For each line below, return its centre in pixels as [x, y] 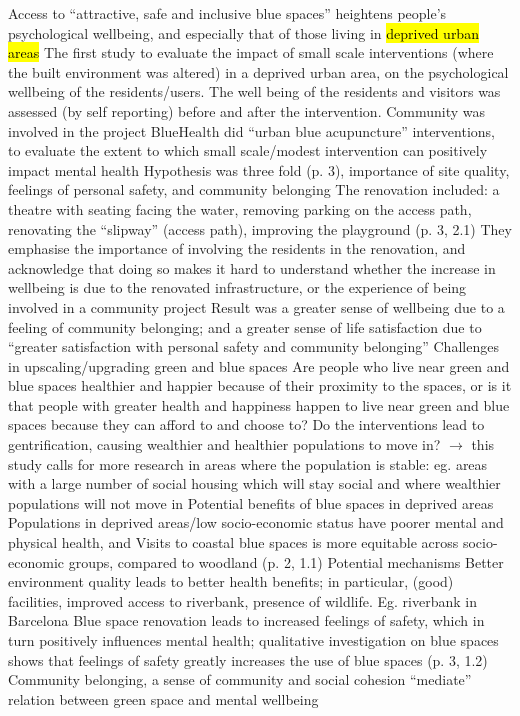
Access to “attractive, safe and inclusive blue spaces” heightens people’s [227, 13]
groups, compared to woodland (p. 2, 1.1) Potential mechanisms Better [286, 561]
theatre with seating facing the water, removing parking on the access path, [240, 208]
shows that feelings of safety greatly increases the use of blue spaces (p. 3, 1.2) [248, 659]
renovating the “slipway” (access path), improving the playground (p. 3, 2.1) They [260, 228]
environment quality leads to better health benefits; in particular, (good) [231, 581]
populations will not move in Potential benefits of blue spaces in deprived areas [251, 502]
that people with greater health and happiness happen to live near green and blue [259, 404]
